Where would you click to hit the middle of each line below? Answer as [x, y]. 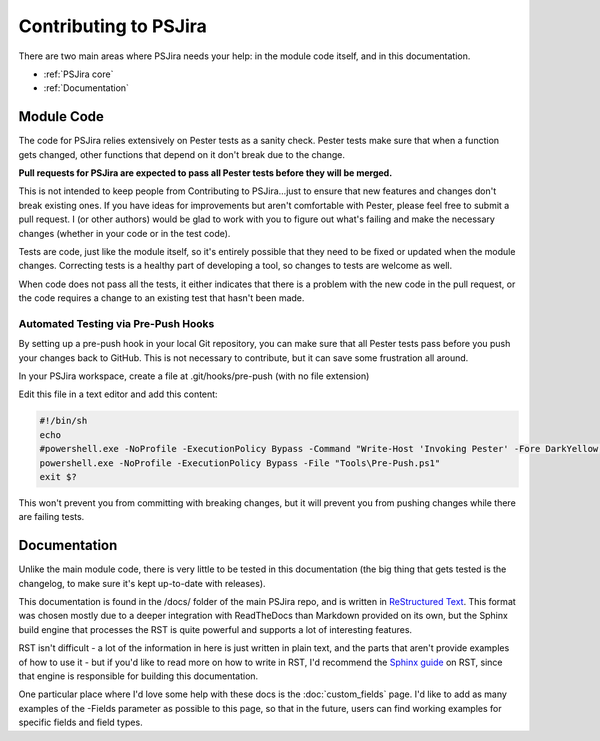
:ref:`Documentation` [86, 88]
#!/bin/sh [63, 421]
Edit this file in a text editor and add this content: [118, 394]
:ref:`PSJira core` [78, 74]
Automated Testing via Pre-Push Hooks [116, 323]
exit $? [58, 476]
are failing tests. [51, 517]
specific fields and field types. [81, 722]
